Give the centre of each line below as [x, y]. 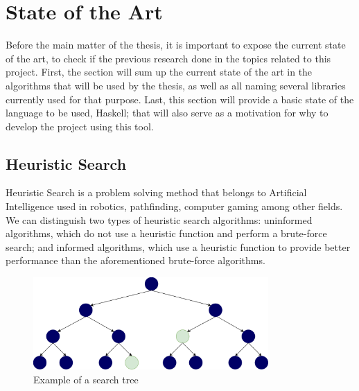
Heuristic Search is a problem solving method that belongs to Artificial [156, 192]
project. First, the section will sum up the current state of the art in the [159, 72]
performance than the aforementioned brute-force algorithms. [135, 260]
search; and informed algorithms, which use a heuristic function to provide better [178, 246]
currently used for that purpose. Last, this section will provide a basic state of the [180, 99]
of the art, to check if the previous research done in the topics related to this [168, 58]
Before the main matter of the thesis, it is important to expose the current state [176, 45]
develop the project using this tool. [80, 126]
